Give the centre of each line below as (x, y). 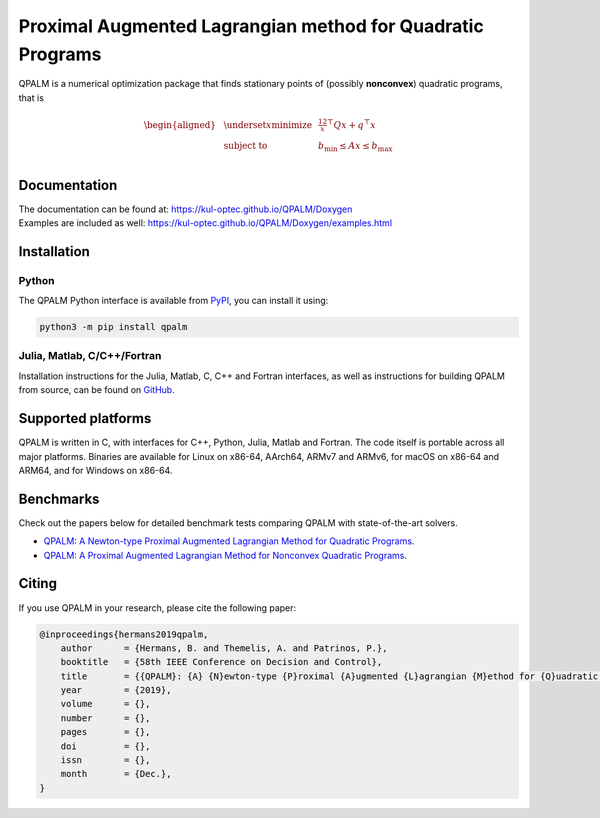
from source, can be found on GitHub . (96, 390)
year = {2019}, (116, 690)
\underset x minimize (268, 124)
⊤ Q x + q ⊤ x (351, 123)
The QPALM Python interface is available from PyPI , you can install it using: (173, 301)
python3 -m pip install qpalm (113, 327)
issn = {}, (105, 760)
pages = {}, (105, 732)
